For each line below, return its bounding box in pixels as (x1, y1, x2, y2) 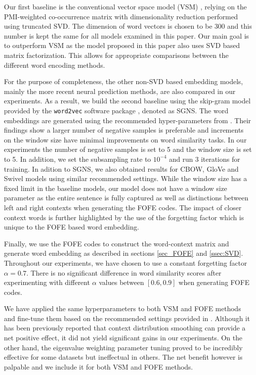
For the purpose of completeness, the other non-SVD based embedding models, (4, 76, 243, 87)
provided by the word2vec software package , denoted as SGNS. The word (4, 105, 228, 115)
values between (99, 277, 144, 287)
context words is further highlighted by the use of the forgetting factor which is (4, 212, 244, 222)
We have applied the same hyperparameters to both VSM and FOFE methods (4, 303, 241, 314)
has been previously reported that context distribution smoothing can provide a (4, 323, 246, 333)
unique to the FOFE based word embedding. (4, 222, 139, 232)
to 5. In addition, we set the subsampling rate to (4, 153, 151, 164)
